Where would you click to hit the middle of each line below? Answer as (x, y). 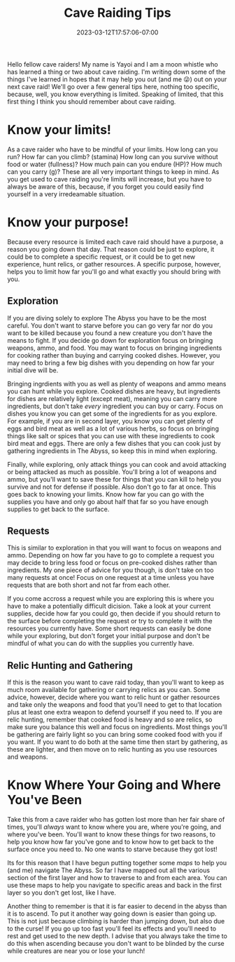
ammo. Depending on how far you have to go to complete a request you (111, 555)
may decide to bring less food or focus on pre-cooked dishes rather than (112, 563)
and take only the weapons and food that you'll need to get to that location (115, 705)
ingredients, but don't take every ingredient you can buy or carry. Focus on (115, 406)
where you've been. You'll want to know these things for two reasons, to (111, 834)
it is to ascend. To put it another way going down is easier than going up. (112, 914)
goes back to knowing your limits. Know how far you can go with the (106, 494)
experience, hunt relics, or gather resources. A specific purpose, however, (114, 264)
